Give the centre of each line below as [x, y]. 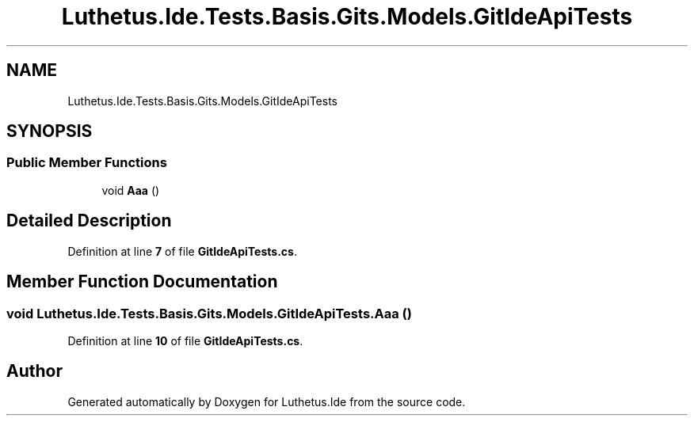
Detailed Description [89, 221]
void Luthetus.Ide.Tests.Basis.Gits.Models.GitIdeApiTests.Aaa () [209, 313]
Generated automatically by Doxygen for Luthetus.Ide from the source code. [267, 401]
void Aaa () [131, 190]
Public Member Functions [87, 163]
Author [34, 371]
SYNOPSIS [50, 131]
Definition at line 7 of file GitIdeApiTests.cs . [182, 251]
